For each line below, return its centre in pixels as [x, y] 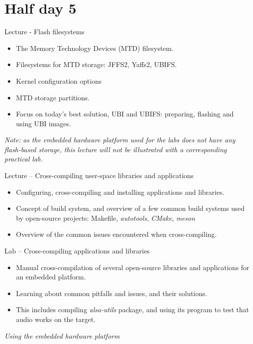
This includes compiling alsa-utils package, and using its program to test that [132, 310]
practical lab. [24, 159]
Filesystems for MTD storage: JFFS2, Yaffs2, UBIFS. [96, 64]
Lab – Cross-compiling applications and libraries [77, 251]
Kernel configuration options [59, 80]
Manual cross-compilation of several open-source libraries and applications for [133, 267]
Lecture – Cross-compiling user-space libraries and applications [99, 175]
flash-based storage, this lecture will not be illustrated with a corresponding [116, 149]
